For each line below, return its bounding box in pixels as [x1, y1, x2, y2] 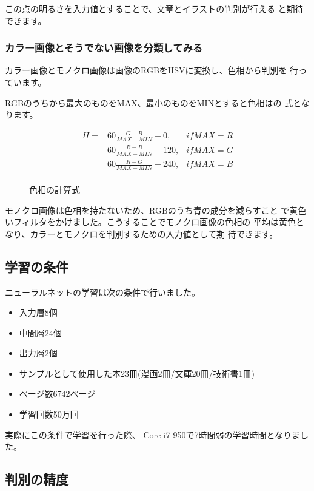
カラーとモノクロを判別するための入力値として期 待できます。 [30, 227, 278, 240]
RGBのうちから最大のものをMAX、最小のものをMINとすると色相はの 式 [5, 96, 293, 109]
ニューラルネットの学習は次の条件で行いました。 [5, 285, 200, 298]
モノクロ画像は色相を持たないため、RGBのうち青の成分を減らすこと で [5, 203, 290, 216]
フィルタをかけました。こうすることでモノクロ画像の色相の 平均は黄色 [13, 215, 296, 228]
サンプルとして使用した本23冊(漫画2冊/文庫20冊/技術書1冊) [19, 367, 255, 379]
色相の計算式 [29, 183, 80, 195]
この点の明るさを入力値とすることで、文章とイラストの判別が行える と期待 [5, 2, 304, 15]
